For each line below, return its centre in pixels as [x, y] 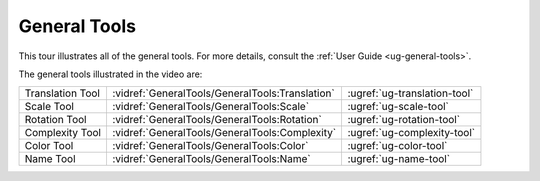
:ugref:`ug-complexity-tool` [411, 133]
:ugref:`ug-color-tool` [397, 146]
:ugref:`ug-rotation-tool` [403, 120]
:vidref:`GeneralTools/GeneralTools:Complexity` [224, 133]
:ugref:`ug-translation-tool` [410, 93]
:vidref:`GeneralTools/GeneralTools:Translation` [223, 93]
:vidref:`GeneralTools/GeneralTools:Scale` [210, 107]
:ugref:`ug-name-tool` [398, 159]
